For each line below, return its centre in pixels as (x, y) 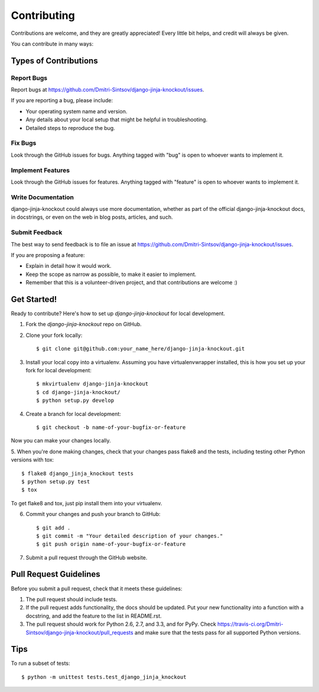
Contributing (43, 15)
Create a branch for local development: (73, 414)
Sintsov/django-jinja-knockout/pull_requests (79, 632)
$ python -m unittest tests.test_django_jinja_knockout (104, 677)
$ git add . (53, 528)
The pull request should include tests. (71, 599)
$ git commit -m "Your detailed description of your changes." (130, 536)
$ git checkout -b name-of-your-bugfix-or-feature (111, 427)
